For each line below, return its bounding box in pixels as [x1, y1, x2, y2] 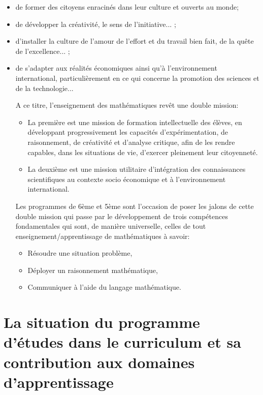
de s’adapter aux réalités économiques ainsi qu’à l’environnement [15, 63, 217, 73]
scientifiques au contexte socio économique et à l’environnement [27, 173, 226, 184]
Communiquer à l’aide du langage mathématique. [27, 282, 181, 292]
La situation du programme [4, 312, 200, 332]
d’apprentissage [4, 371, 114, 392]
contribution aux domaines [4, 351, 195, 372]
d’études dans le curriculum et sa [4, 331, 241, 352]
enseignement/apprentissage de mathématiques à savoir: [15, 230, 190, 241]
